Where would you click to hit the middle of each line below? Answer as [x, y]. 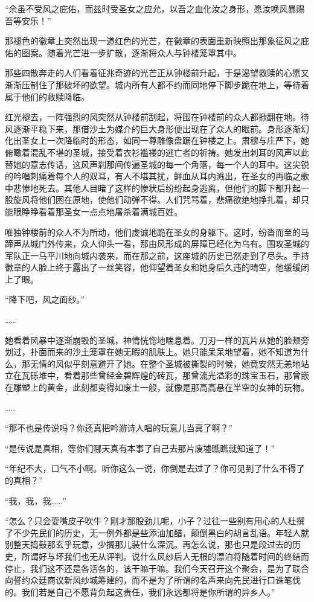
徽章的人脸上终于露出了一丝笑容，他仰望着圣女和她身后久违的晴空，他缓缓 [153, 267]
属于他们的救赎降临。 [47, 96]
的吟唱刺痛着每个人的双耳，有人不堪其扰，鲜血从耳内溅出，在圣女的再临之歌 [157, 176]
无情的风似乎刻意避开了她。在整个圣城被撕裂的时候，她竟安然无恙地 [165, 363]
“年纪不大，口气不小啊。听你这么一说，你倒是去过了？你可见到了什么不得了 [155, 468]
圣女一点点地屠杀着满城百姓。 [123, 211]
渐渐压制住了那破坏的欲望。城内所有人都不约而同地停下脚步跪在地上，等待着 [157, 84]
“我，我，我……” [36, 500]
